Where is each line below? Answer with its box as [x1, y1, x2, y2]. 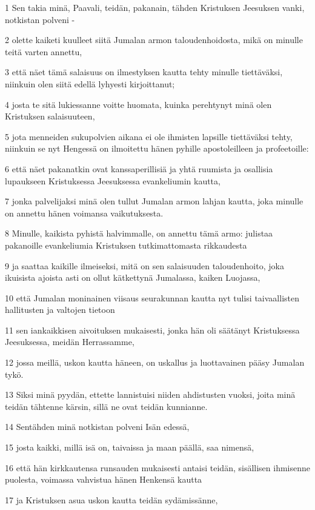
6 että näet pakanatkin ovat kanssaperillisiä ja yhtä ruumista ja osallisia [5, 162, 273, 175]
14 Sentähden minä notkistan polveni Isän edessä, [5, 420, 190, 433]
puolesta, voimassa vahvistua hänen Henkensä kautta [5, 473, 202, 486]
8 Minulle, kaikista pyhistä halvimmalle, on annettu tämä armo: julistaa [5, 227, 273, 240]
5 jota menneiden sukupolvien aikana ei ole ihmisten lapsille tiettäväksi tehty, [5, 130, 293, 143]
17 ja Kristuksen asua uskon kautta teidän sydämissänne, [5, 493, 218, 506]
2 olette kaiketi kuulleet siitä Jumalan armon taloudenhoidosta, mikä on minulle [5, 33, 303, 46]
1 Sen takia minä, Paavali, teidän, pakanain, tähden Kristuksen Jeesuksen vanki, [5, 1, 305, 13]
